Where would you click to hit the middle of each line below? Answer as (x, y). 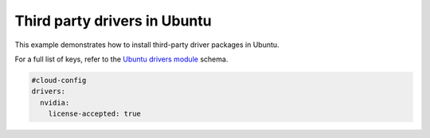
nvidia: (55, 103)
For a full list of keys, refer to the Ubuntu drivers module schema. (121, 59)
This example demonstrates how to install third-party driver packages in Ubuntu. (147, 45)
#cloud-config (59, 80)
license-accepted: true (94, 114)
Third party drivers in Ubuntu (113, 21)
